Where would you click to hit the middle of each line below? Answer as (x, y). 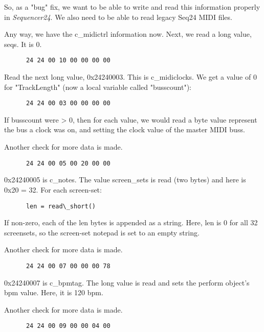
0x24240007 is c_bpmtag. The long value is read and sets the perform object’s (127, 282)
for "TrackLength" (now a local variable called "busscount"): (98, 87)
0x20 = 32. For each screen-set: (53, 189)
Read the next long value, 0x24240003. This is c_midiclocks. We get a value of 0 (130, 77)
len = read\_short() (61, 206)
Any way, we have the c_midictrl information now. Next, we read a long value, (128, 34)
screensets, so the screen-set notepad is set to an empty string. (102, 232)
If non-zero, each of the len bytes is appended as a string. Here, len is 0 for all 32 (131, 222)
